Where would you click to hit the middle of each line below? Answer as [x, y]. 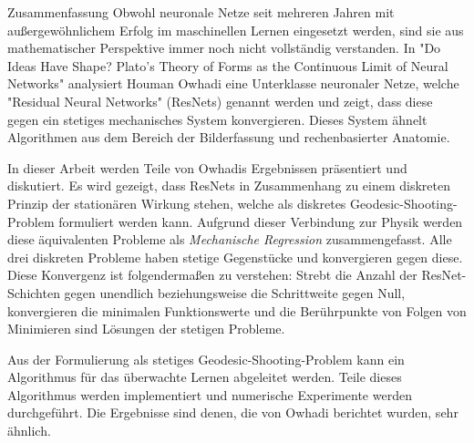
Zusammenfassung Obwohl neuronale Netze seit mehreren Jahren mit [201, 12]
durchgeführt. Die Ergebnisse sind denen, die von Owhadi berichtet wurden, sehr [233, 412]
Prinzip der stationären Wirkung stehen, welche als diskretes [177, 203]
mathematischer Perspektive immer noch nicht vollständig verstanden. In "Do [224, 48]
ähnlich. [29, 431]
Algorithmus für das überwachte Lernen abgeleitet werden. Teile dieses [205, 377]
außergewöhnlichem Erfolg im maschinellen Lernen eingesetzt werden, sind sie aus [236, 30]
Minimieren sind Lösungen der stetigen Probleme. [146, 329]
